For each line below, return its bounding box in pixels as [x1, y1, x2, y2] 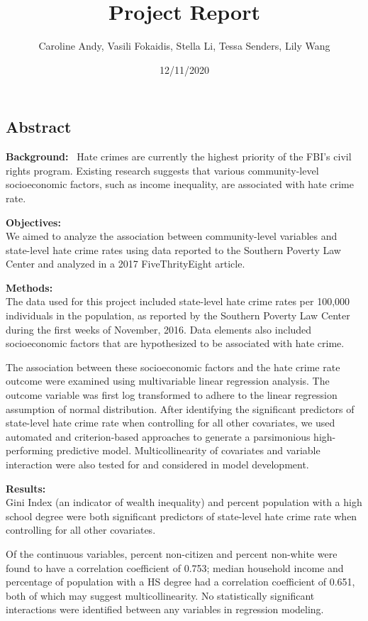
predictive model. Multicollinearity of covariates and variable [56, 443, 320, 458]
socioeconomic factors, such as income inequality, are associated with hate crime [6, 177, 354, 192]
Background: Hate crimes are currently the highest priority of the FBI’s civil [6, 149, 352, 164]
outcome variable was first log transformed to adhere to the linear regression [6, 388, 338, 402]
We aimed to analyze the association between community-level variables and [6, 229, 338, 243]
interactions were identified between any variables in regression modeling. [6, 602, 324, 617]
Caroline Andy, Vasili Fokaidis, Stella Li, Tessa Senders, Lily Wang [38, 38, 330, 53]
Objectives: [6, 214, 61, 229]
